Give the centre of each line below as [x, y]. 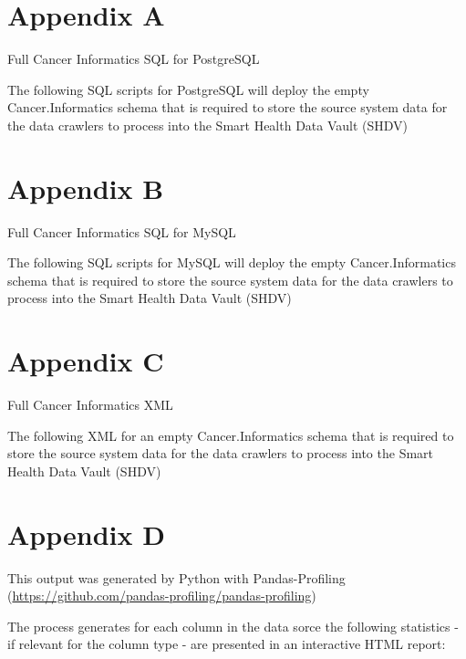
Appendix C [86, 361]
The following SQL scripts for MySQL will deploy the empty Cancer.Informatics [232, 262]
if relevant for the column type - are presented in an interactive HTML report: [227, 644]
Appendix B [86, 188]
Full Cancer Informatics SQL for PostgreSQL [134, 59]
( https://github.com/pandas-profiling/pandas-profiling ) [162, 596]
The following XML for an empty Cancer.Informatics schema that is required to [231, 435]
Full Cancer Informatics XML [90, 405]
